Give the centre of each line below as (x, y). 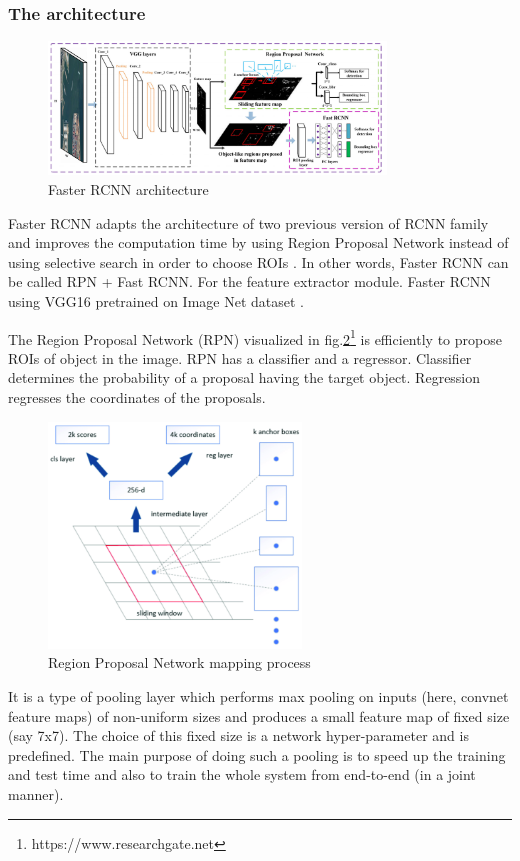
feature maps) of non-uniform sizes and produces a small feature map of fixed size (259, 715)
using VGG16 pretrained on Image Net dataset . (156, 300)
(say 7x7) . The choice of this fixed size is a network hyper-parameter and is (238, 735)
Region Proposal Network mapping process (179, 662)
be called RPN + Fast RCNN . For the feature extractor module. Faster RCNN (249, 281)
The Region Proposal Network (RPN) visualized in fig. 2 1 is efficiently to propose (255, 337)
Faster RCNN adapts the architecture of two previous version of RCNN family (248, 222)
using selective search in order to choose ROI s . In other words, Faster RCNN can (258, 261)
